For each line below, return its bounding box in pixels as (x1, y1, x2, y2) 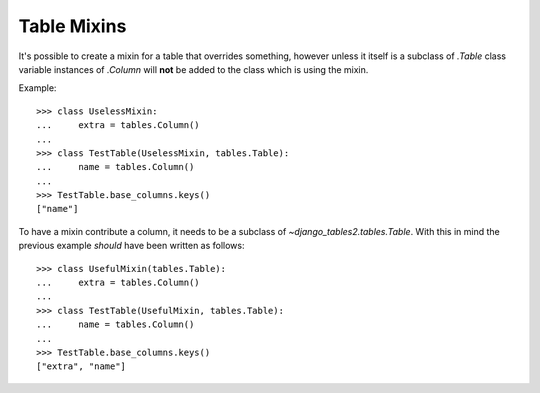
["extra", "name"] (36, 361, 127, 372)
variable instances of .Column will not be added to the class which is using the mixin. (18, 63, 369, 75)
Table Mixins (18, 15, 127, 37)
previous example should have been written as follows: (18, 240, 245, 252)
